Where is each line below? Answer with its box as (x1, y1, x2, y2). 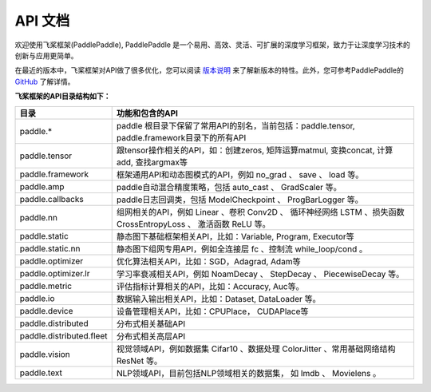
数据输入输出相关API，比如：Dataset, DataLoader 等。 (116, 293, 321, 304)
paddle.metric (19, 280, 72, 291)
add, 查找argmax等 (116, 156, 188, 168)
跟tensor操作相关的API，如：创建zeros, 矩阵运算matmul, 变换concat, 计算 (116, 145, 393, 156)
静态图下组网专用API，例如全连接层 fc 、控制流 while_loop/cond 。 (116, 244, 367, 255)
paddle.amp (19, 180, 65, 192)
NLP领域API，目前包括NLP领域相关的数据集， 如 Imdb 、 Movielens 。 (116, 367, 382, 378)
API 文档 (14, 12, 70, 30)
